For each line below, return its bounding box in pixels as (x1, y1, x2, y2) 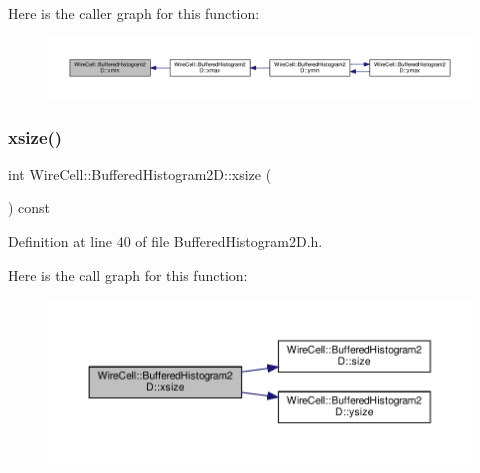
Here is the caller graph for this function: (8, 3, 260, 23)
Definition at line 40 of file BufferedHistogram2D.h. (8, 231, 323, 252)
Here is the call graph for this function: (8, 264, 248, 285)
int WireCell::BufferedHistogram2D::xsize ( (8, 163, 272, 184)
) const (8, 197, 51, 218)
